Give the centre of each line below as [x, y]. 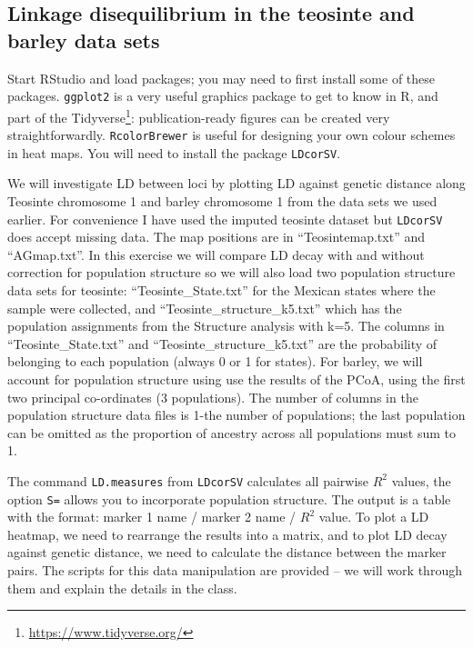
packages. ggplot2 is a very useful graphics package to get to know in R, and [223, 96]
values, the [421, 480]
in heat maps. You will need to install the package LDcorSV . [174, 152]
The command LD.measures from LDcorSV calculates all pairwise [188, 480]
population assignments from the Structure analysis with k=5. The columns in [226, 326]
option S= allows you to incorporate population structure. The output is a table [229, 498]
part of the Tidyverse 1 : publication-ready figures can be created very [199, 115]
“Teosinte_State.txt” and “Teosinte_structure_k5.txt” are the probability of [222, 343]
